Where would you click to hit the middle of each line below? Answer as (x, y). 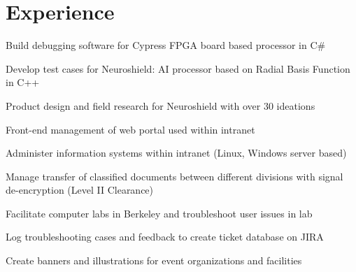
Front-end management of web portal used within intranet (130, 129)
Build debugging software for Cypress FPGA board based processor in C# (166, 45)
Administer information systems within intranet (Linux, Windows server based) (176, 153)
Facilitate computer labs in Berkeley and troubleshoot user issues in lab (159, 213)
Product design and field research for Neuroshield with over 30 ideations (161, 105)
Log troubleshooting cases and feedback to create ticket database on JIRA (165, 237)
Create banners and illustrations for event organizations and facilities (154, 260)
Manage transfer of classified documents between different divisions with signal (175, 176)
